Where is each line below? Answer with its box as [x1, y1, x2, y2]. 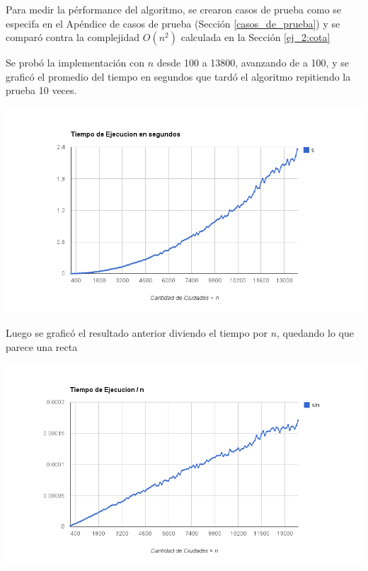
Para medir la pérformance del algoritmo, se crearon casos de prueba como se [6, 2, 342, 16]
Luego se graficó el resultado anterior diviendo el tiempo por [6, 325, 268, 340]
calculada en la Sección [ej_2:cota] [180, 30, 330, 45]
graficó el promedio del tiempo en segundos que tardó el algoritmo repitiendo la [6, 69, 351, 83]
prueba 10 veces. [6, 83, 77, 98]
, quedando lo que [277, 325, 354, 340]
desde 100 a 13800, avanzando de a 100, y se [156, 55, 349, 70]
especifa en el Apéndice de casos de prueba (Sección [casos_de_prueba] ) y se [6, 16, 340, 30]
